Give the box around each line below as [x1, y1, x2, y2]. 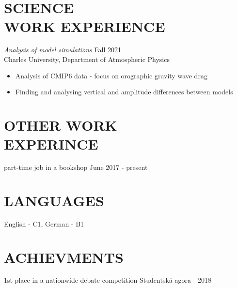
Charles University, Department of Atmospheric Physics [4, 54, 170, 64]
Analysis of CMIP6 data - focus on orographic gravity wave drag [15, 70, 207, 80]
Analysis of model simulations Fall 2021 [4, 45, 121, 55]
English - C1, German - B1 [4, 218, 84, 228]
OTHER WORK [4, 115, 117, 135]
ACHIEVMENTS [4, 247, 124, 267]
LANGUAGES [4, 190, 104, 210]
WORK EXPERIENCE [4, 16, 165, 36]
